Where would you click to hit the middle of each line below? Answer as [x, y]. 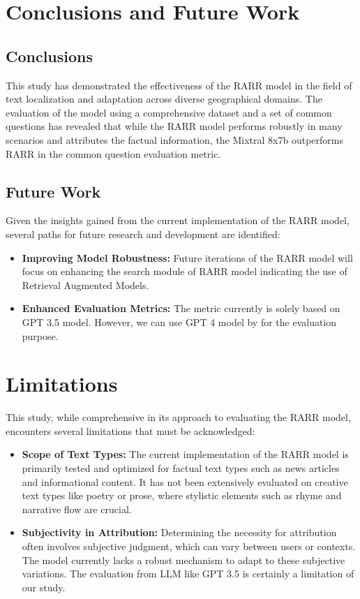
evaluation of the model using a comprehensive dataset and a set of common [169, 112]
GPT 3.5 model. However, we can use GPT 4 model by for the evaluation [179, 321]
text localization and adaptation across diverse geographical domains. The [164, 99]
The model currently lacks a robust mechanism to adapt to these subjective [183, 560]
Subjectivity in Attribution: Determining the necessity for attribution [179, 532]
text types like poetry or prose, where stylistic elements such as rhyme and [182, 495]
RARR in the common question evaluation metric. [113, 153]
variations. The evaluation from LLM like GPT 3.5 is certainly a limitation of [188, 574]
